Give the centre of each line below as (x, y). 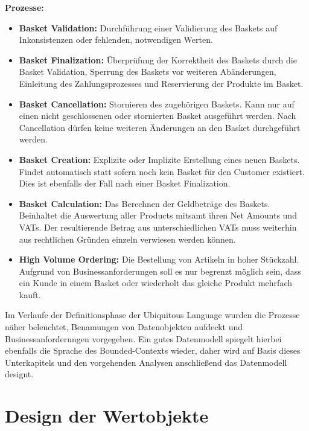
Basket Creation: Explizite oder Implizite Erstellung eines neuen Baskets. (159, 159)
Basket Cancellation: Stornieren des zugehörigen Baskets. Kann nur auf (157, 104)
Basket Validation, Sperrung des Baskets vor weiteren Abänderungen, (148, 72)
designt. (19, 374)
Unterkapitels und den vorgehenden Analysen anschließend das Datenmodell (146, 362)
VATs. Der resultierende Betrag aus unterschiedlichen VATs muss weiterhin (158, 227)
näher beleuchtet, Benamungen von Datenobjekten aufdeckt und (124, 327)
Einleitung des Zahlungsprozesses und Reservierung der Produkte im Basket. (161, 83)
